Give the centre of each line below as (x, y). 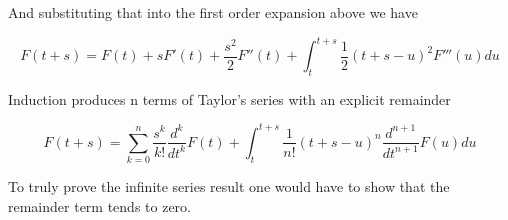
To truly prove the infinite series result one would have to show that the (229, 186)
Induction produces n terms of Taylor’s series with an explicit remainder (229, 98)
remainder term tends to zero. (99, 205)
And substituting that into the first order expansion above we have (213, 12)
